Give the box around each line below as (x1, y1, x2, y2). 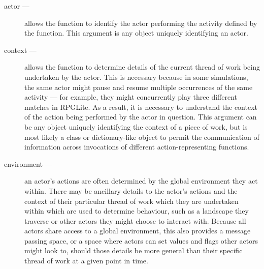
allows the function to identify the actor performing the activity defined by (24, 17, 257, 28)
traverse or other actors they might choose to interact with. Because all (24, 215, 246, 226)
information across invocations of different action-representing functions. (24, 141, 249, 152)
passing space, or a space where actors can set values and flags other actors (24, 235, 258, 246)
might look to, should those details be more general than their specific (24, 245, 243, 256)
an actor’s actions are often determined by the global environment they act (24, 175, 258, 186)
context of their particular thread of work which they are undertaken (24, 195, 239, 206)
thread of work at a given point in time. (24, 255, 148, 266)
